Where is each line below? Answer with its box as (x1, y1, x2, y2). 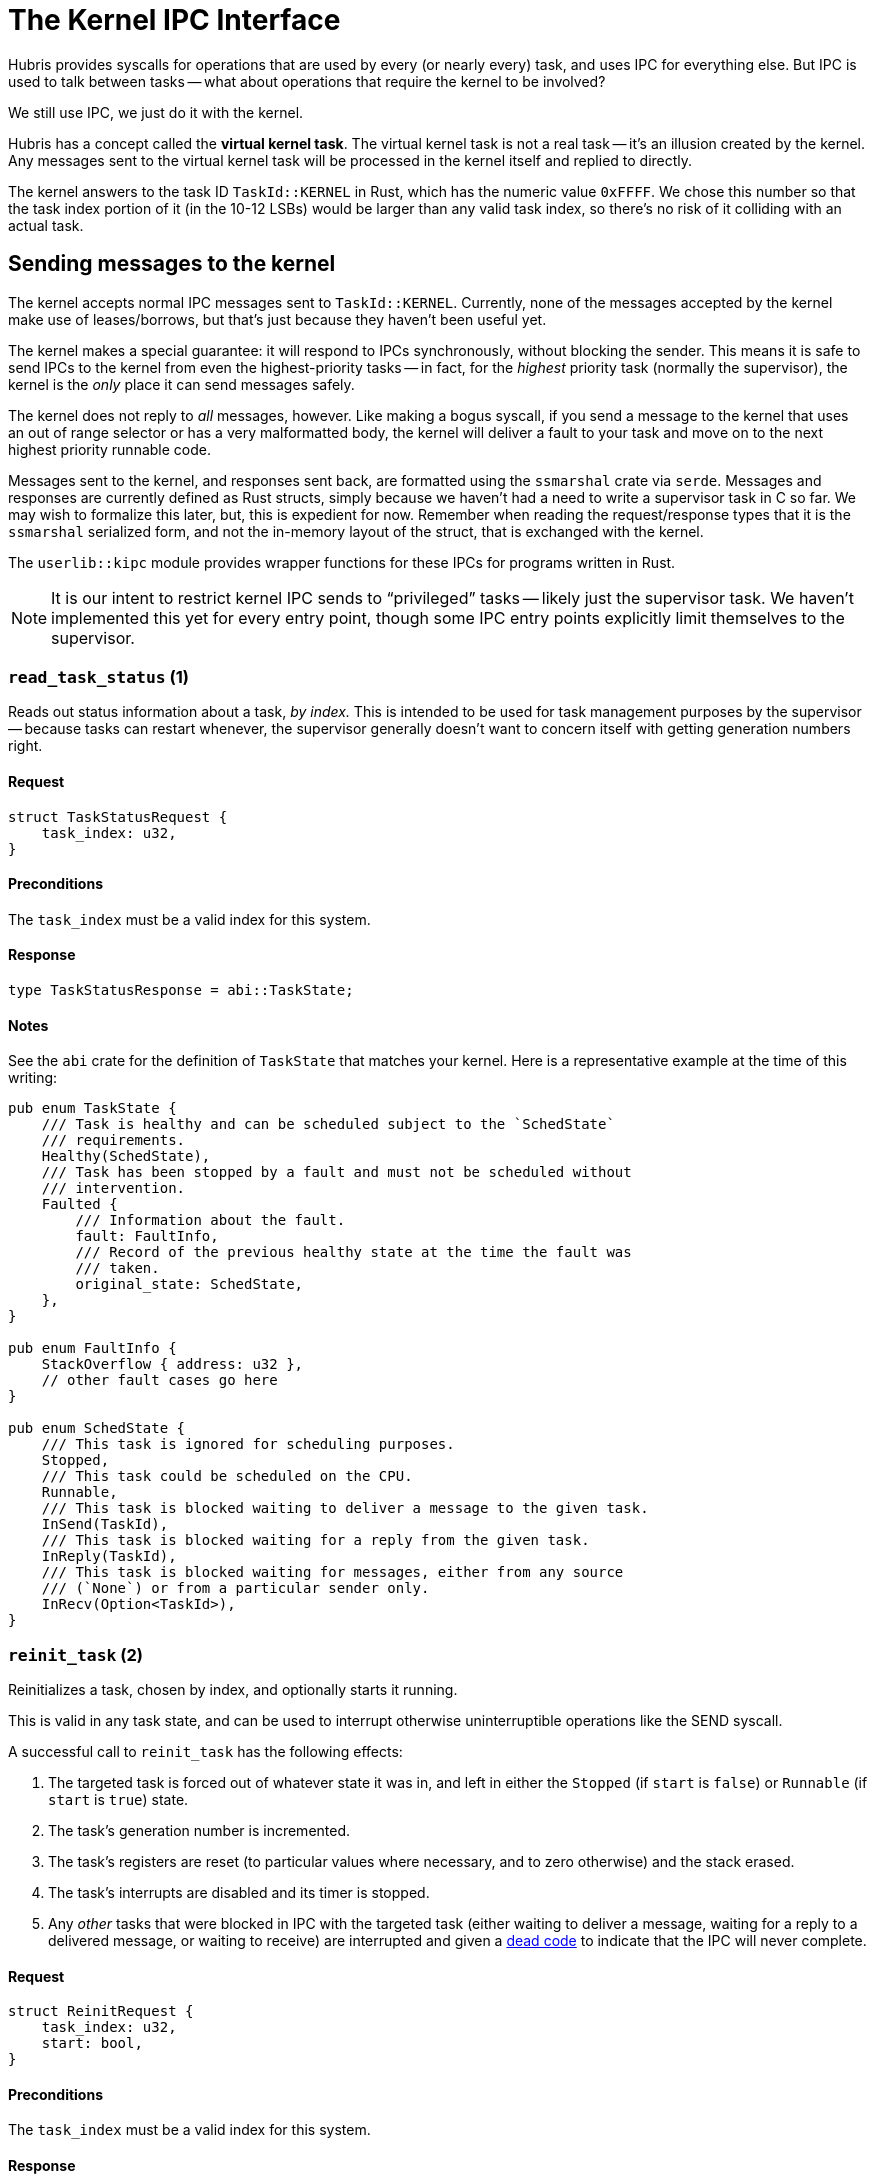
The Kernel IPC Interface (8, 3, 341, 37)
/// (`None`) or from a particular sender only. (41, 1580, 430, 1597)
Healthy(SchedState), (41, 1148, 211, 1165)
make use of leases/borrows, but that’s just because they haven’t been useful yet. (8, 310, 547, 328)
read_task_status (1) (8, 666, 189, 687)
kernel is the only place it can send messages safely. (8, 375, 355, 393)
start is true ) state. (48, 1790, 189, 1808)
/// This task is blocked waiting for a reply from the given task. (41, 1532, 590, 1549)
